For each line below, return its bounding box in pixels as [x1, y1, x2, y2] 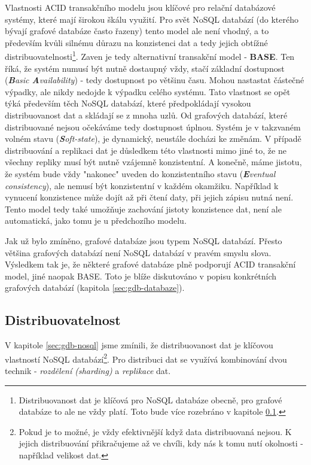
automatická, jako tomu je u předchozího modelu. [5, 214, 187, 227]
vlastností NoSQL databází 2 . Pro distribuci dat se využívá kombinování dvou [5, 351, 287, 365]
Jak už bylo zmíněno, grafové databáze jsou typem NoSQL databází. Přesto [5, 234, 282, 247]
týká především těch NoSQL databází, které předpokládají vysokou [5, 97, 251, 110]
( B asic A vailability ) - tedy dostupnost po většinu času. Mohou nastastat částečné [5, 74, 304, 86]
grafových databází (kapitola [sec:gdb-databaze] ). [5, 281, 185, 294]
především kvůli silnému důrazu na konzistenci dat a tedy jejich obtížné [5, 36, 268, 48]
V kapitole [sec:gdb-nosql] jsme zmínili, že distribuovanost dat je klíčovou [5, 339, 273, 351]
